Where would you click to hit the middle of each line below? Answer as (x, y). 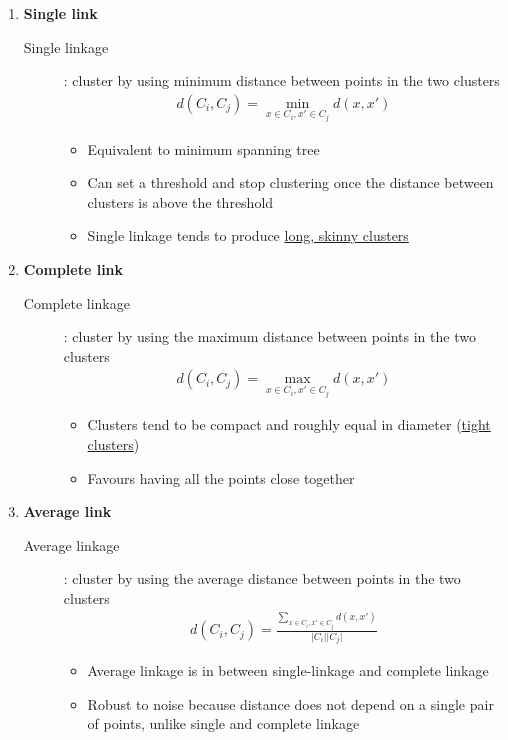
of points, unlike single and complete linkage (223, 723)
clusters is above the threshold (180, 201)
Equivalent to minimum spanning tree (203, 148)
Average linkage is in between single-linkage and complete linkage (288, 670)
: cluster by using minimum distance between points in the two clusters (281, 80)
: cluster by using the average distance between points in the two (262, 578)
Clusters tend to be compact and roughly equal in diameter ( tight (289, 424)
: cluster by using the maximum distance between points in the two (269, 336)
